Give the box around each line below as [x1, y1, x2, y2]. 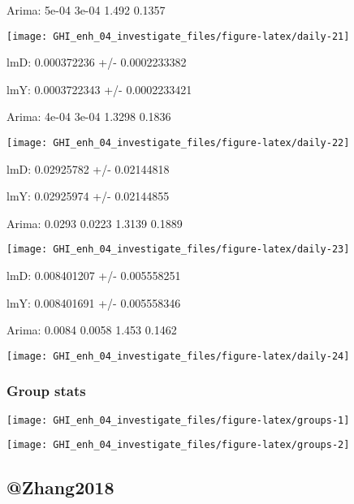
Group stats [6, 381, 86, 401]
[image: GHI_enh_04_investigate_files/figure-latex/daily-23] [6, 243, 350, 256]
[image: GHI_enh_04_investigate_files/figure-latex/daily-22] [6, 137, 350, 149]
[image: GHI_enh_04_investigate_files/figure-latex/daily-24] [6, 350, 350, 362]
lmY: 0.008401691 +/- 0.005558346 [6, 294, 181, 311]
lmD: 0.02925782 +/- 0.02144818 [6, 160, 170, 177]
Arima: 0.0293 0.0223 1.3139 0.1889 [6, 214, 183, 231]
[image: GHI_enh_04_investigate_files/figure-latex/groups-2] [6, 439, 350, 451]
